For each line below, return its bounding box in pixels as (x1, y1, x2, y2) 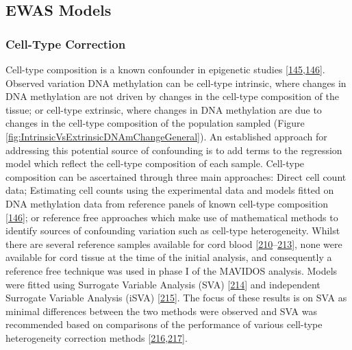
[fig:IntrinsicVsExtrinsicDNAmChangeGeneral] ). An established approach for (5, 129, 327, 143)
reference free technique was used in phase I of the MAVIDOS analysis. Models (5, 263, 338, 277)
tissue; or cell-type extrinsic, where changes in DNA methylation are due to (5, 102, 322, 116)
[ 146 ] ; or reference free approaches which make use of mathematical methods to (5, 210, 338, 224)
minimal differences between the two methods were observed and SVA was (5, 303, 317, 318)
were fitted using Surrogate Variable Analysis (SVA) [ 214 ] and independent (5, 277, 320, 291)
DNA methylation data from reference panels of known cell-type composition (5, 196, 329, 210)
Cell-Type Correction (5, 35, 126, 52)
